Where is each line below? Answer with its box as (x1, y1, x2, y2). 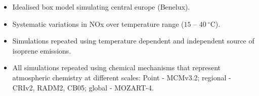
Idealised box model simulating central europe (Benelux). (12, 2, 190, 12)
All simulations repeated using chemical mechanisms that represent (12, 62, 221, 73)
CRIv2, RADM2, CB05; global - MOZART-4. (12, 82, 154, 92)
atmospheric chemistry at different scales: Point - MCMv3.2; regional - (12, 72, 231, 82)
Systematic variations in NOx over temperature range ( (12, 18, 184, 29)
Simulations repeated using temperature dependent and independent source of (12, 35, 254, 46)
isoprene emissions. (12, 45, 71, 56)
